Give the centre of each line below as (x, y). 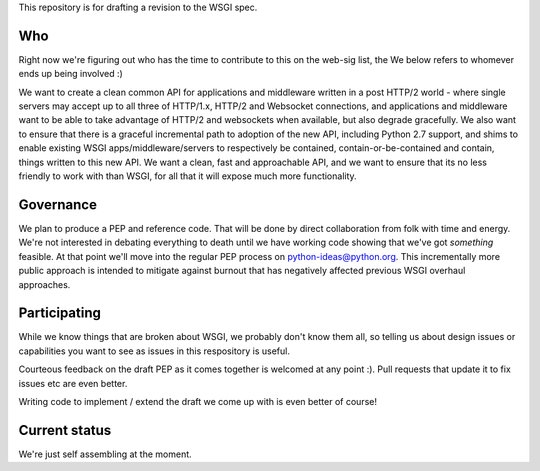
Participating (60, 313)
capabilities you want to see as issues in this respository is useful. (154, 351)
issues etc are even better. (73, 383)
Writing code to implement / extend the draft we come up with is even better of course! (197, 401)
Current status (65, 430)
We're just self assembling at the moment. (105, 454)
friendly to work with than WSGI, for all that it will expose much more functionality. (187, 176)
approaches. (44, 284)
